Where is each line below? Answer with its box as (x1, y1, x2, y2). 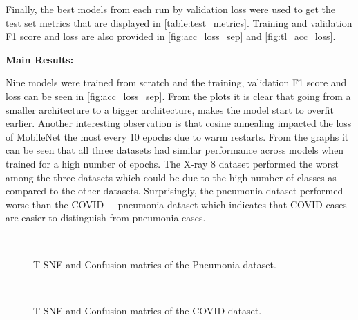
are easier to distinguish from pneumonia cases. (6, 210, 206, 225)
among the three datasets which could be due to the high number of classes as (6, 170, 337, 184)
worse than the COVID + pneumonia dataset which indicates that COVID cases (6, 197, 347, 211)
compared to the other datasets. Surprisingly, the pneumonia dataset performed (6, 183, 343, 198)
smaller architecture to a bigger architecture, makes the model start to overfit (6, 102, 334, 117)
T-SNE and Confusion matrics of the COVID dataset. (33, 303, 262, 317)
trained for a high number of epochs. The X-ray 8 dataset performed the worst (6, 156, 339, 170)
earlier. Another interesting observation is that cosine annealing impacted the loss (6, 116, 352, 130)
